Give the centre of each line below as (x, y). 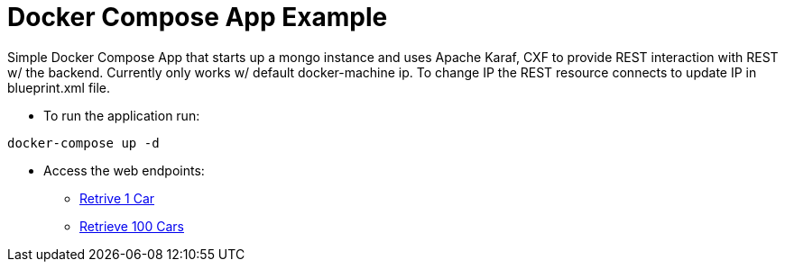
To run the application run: (122, 115)
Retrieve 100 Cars (132, 226)
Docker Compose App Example (198, 17)
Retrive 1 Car (117, 198)
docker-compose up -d (83, 143)
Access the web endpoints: (124, 170)
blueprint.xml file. (59, 87)
